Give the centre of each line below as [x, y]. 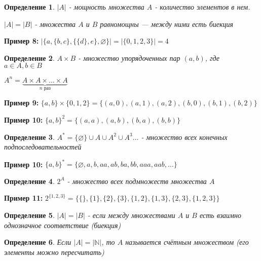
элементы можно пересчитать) [54, 252]
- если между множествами [131, 215]
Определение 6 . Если [38, 242]
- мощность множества [106, 7]
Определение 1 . [29, 7]
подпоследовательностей [43, 147]
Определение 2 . [29, 58]
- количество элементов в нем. [202, 7]
